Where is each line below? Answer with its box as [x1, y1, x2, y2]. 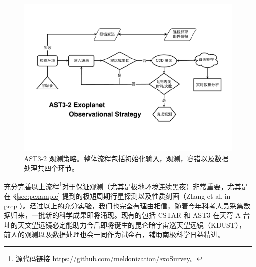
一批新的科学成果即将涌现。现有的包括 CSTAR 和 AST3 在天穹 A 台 [31, 210, 250, 220]
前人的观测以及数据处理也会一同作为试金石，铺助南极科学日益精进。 [4, 229, 224, 239]
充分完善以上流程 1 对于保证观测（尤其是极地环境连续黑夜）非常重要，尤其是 [4, 179, 248, 191]
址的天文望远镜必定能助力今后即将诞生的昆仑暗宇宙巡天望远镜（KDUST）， [4, 219, 246, 230]
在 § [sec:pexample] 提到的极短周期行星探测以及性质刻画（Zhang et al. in [4, 191, 231, 201]
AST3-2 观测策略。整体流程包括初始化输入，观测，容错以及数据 [24, 153, 228, 163]
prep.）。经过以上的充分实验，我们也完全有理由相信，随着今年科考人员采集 [4, 200, 244, 210]
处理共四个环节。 [24, 163, 79, 173]
